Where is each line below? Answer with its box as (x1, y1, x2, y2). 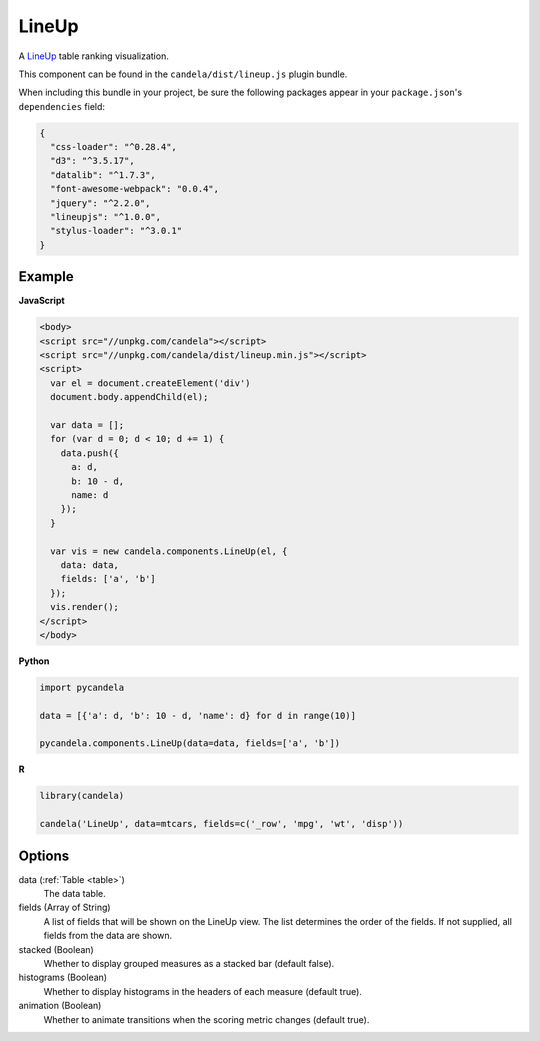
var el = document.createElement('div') (50, 377, 251, 389)
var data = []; (50, 420, 125, 431)
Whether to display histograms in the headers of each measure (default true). (43, 985, 362, 997)
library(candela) (39, 790, 125, 802)
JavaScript (18, 295, 65, 307)
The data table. (43, 888, 106, 900)
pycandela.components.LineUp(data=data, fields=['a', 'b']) (39, 738, 341, 749)
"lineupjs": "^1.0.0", (50, 211, 162, 223)
